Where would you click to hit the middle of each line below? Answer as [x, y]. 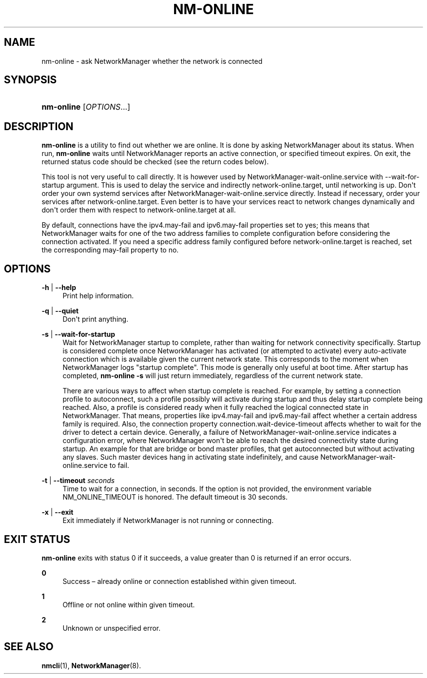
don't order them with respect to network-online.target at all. [139, 210]
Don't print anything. [96, 319]
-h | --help [59, 288]
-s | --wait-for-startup [78, 334]
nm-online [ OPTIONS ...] [86, 107]
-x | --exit [58, 512]
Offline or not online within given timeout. [129, 604]
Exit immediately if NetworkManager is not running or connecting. [168, 521]
